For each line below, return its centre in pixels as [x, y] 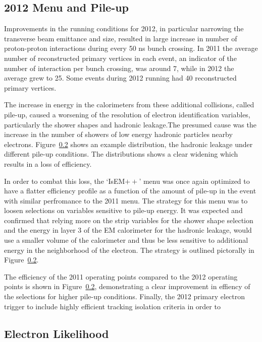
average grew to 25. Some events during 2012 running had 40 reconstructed [120, 78]
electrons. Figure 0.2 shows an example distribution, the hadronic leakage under [128, 144]
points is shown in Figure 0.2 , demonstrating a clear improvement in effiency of [127, 286]
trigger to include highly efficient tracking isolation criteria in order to [112, 306]
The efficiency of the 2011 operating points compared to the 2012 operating [121, 276]
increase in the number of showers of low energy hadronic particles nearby [118, 134]
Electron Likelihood [57, 333]
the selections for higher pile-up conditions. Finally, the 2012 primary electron [125, 296]
